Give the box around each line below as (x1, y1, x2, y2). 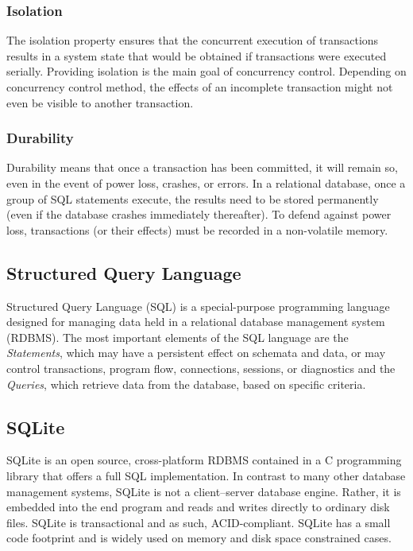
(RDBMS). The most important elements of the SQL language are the (6, 328, 349, 345)
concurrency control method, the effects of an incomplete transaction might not (6, 79, 393, 95)
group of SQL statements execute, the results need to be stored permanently (6, 190, 379, 207)
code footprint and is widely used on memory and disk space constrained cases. (6, 530, 392, 546)
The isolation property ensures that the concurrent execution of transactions (6, 32, 379, 49)
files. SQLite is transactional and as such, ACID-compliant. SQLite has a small (6, 514, 391, 530)
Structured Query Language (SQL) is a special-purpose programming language (6, 297, 390, 314)
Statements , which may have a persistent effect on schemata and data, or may (6, 344, 386, 361)
